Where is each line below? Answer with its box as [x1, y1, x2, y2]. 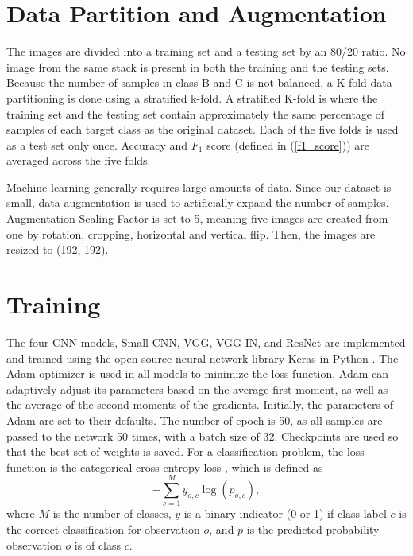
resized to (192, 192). [6, 241, 109, 258]
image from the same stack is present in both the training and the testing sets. [6, 58, 389, 75]
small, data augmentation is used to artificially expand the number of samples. [6, 194, 389, 211]
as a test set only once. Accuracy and [6, 136, 188, 153]
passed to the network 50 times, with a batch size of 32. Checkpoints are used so [6, 427, 399, 444]
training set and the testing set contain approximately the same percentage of [6, 105, 385, 122]
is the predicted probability [246, 521, 380, 538]
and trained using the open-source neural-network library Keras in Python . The [6, 349, 399, 366]
